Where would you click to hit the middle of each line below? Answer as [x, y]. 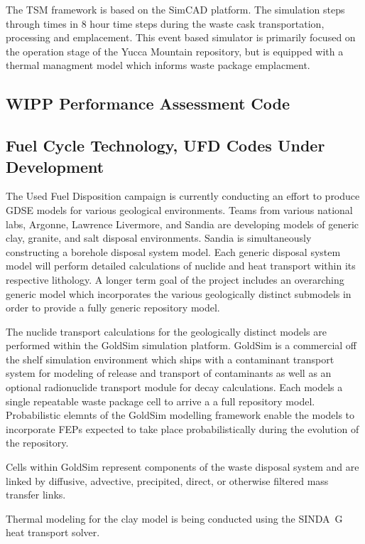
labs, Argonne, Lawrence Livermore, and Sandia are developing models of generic [182, 224]
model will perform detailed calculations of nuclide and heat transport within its [181, 266]
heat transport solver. [53, 532]
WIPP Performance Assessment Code [148, 103]
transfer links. [36, 495]
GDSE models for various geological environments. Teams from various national [179, 209]
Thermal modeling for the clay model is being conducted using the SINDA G [174, 518]
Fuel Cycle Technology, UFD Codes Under [165, 145]
